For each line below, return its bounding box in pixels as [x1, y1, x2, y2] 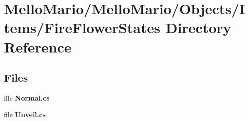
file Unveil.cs [4, 109, 46, 119]
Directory [165, 17, 231, 37]
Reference [4, 36, 72, 56]
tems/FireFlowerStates [4, 17, 160, 37]
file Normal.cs [4, 92, 50, 103]
